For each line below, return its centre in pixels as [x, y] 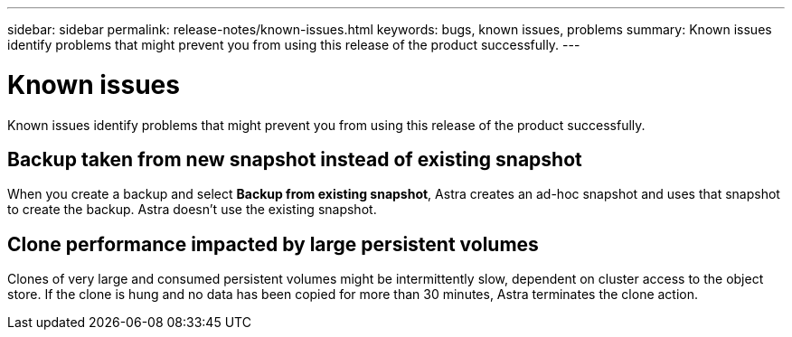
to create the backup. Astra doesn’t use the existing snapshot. [192, 210]
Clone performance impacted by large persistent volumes [273, 244]
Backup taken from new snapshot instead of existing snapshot [295, 159]
